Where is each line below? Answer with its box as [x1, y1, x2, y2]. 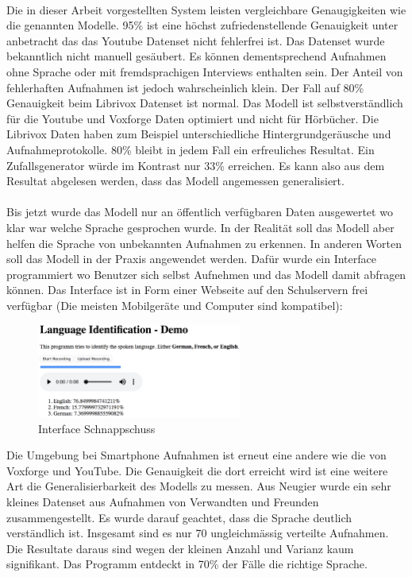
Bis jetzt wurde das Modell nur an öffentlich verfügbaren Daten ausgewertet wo [6, 203, 393, 220]
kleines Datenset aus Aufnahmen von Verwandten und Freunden [6, 493, 319, 509]
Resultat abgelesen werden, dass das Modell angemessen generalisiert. [6, 172, 345, 189]
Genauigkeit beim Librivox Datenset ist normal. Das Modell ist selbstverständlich [6, 95, 403, 111]
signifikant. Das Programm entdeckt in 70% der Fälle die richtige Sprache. [6, 556, 368, 572]
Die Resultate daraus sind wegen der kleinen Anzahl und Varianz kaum [6, 540, 354, 556]
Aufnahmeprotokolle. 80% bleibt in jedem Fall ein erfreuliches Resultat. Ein [6, 141, 375, 157]
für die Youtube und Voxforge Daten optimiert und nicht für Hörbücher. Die [6, 110, 379, 126]
